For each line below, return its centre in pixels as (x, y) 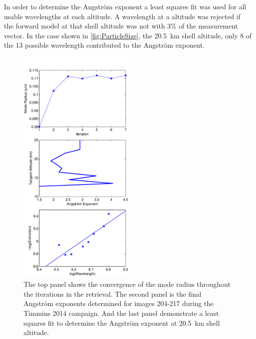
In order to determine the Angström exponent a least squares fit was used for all (125, 6)
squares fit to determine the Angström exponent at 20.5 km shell (122, 323)
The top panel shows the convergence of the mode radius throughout (127, 284)
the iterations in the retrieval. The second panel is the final (113, 293)
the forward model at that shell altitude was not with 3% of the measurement (121, 26)
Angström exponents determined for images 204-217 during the (119, 303)
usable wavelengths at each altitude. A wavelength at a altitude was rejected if (122, 16)
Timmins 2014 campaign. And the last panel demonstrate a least (121, 313)
